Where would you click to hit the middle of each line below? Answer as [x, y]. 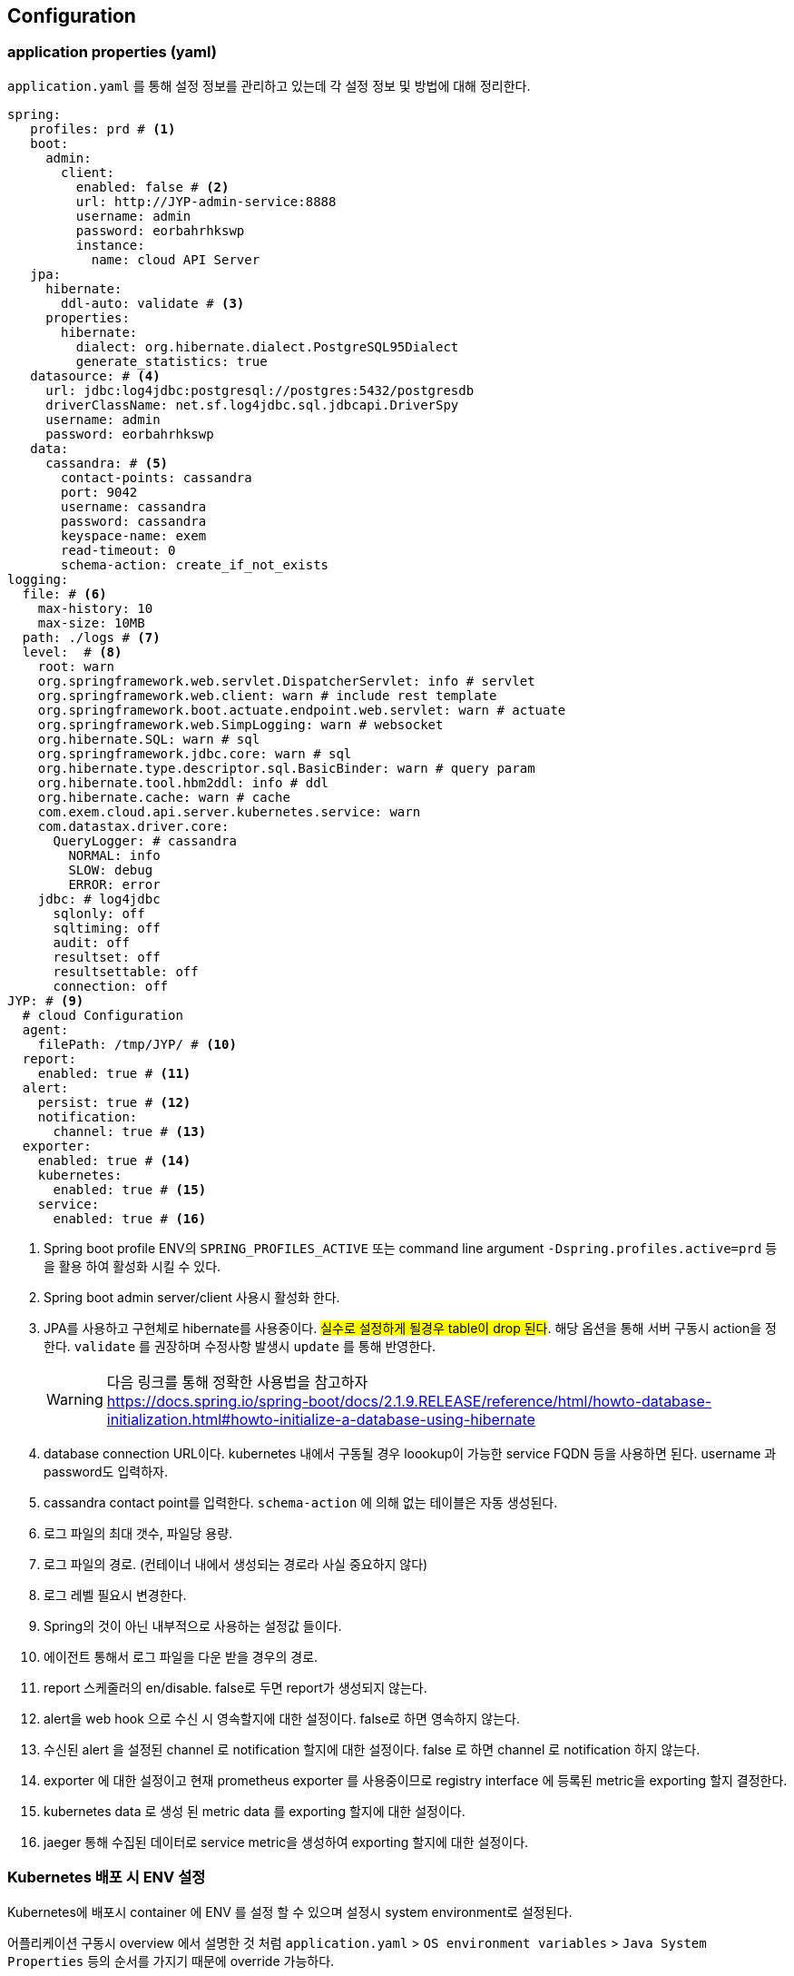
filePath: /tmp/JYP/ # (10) [137, 1044]
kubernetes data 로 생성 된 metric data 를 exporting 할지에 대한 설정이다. [255, 1811]
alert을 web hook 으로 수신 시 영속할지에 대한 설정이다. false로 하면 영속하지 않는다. [282, 1718]
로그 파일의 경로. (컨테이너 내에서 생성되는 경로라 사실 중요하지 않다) [236, 1564]
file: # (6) [64, 593]
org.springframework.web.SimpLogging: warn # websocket [240, 724]
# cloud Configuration [103, 1015]
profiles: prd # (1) [103, 128]
